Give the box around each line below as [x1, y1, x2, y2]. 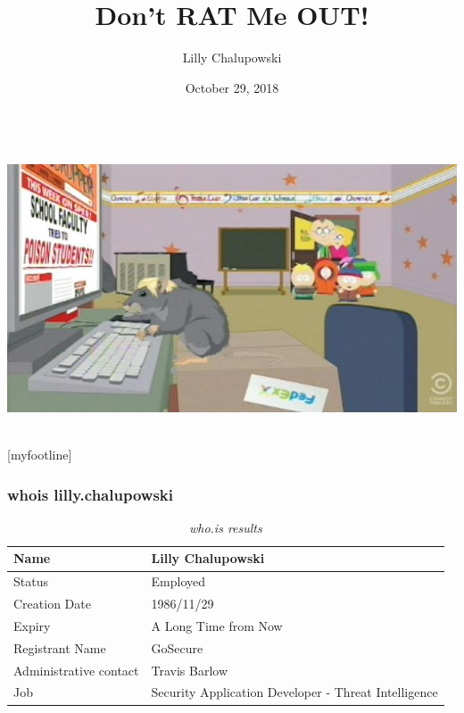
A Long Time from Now [151, 616, 283, 634]
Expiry [13, 616, 51, 634]
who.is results [188, 518, 262, 536]
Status [13, 572, 48, 591]
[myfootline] [7, 445, 72, 463]
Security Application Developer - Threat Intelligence [151, 683, 438, 701]
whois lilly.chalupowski [7, 483, 173, 505]
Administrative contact [13, 660, 139, 679]
